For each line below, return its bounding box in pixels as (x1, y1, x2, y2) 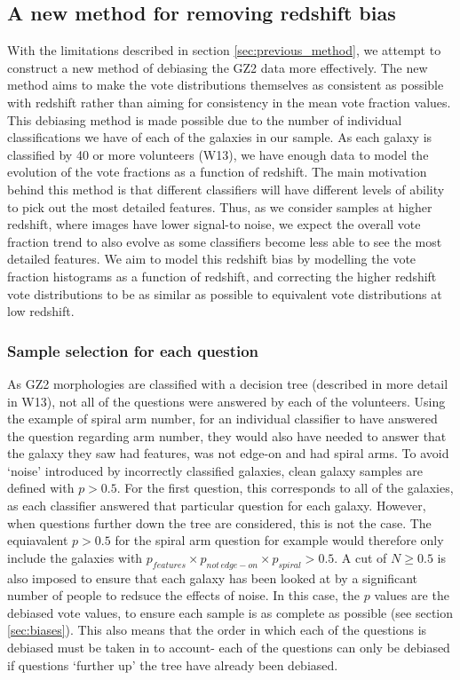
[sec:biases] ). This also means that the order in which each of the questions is (7, 621, 427, 639)
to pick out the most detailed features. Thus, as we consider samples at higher (7, 197, 432, 216)
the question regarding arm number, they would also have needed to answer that (7, 426, 447, 445)
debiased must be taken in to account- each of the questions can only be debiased (7, 638, 450, 657)
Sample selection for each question (7, 339, 259, 361)
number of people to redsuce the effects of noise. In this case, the (7, 586, 361, 605)
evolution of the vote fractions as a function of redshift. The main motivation (7, 162, 427, 181)
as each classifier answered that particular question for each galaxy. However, (7, 496, 426, 515)
